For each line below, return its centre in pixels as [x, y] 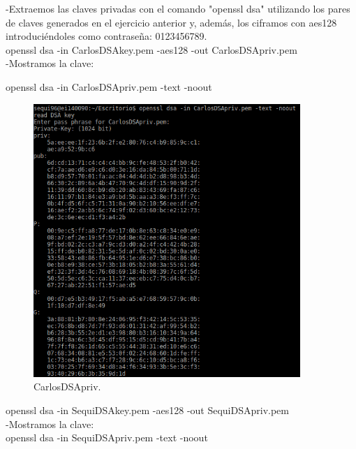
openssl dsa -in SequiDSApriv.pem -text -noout [107, 437]
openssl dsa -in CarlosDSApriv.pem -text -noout [109, 86]
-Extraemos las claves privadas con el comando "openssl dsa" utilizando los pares [178, 8]
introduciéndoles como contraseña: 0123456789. [106, 36]
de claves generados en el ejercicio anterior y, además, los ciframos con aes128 [171, 22]
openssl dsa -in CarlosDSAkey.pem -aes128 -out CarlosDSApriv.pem [151, 49]
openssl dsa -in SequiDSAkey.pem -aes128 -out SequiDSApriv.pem [147, 410]
